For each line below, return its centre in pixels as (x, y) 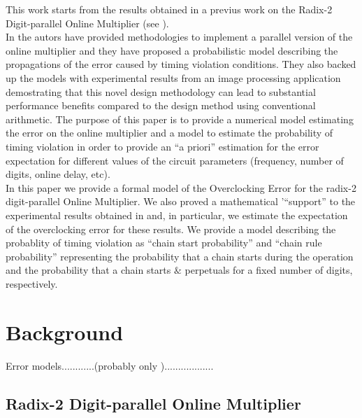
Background (65, 332)
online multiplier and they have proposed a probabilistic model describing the (172, 50)
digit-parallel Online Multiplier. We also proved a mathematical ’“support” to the (181, 201)
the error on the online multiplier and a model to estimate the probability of (169, 133)
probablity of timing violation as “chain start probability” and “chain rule (164, 243)
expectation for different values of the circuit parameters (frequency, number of (175, 160)
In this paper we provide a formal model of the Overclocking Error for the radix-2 (181, 187)
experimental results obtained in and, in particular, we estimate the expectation (177, 215)
